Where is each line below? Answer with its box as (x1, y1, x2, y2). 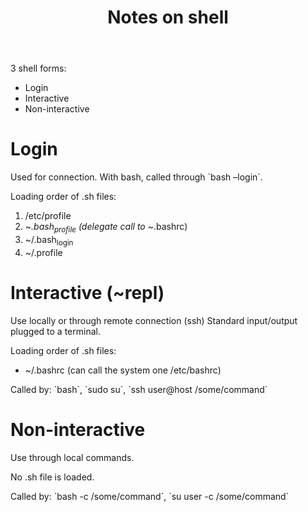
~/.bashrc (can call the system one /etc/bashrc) (24, 364, 222, 376)
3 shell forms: (10, 62, 67, 75)
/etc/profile (24, 210, 72, 222)
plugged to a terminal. (10, 325, 101, 337)
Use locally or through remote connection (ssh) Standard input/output (10, 314, 298, 326)
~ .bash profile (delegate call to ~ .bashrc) (24, 221, 188, 235)
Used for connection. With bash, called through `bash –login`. (10, 171, 263, 183)
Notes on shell (107, 6, 229, 29)
